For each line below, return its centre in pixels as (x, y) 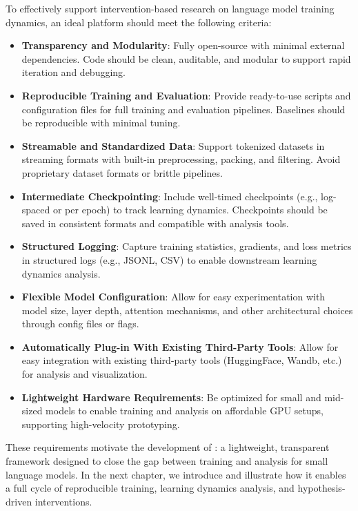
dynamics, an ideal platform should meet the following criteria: (139, 22)
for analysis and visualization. (84, 374)
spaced (36, 210)
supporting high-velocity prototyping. (101, 424)
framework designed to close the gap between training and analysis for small (167, 461)
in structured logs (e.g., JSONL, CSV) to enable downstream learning (169, 259)
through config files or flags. (80, 324)
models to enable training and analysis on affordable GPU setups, (185, 411)
